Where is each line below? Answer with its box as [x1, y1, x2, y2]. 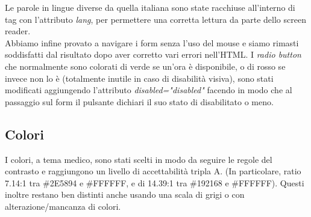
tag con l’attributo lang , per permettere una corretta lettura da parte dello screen [5, 13, 306, 25]
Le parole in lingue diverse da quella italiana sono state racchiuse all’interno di [5, 1, 295, 13]
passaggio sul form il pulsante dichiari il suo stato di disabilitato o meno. [5, 95, 274, 108]
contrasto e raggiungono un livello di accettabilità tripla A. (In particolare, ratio [5, 165, 301, 177]
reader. [5, 25, 31, 37]
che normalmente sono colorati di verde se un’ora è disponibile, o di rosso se [5, 60, 286, 72]
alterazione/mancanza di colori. [5, 200, 121, 212]
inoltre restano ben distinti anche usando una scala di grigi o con [5, 188, 245, 201]
